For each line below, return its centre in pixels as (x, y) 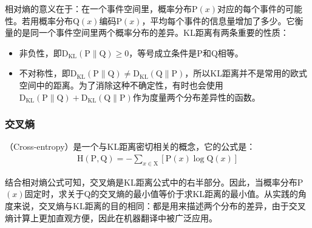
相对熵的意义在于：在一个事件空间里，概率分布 (98, 8)
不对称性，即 (45, 73)
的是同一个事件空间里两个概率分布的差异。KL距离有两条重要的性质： (151, 32)
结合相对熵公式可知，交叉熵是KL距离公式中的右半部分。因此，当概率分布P (154, 182)
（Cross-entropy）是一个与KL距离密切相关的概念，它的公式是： (130, 146)
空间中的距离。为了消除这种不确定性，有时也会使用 (121, 85)
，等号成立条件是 (163, 52)
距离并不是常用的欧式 (264, 73)
